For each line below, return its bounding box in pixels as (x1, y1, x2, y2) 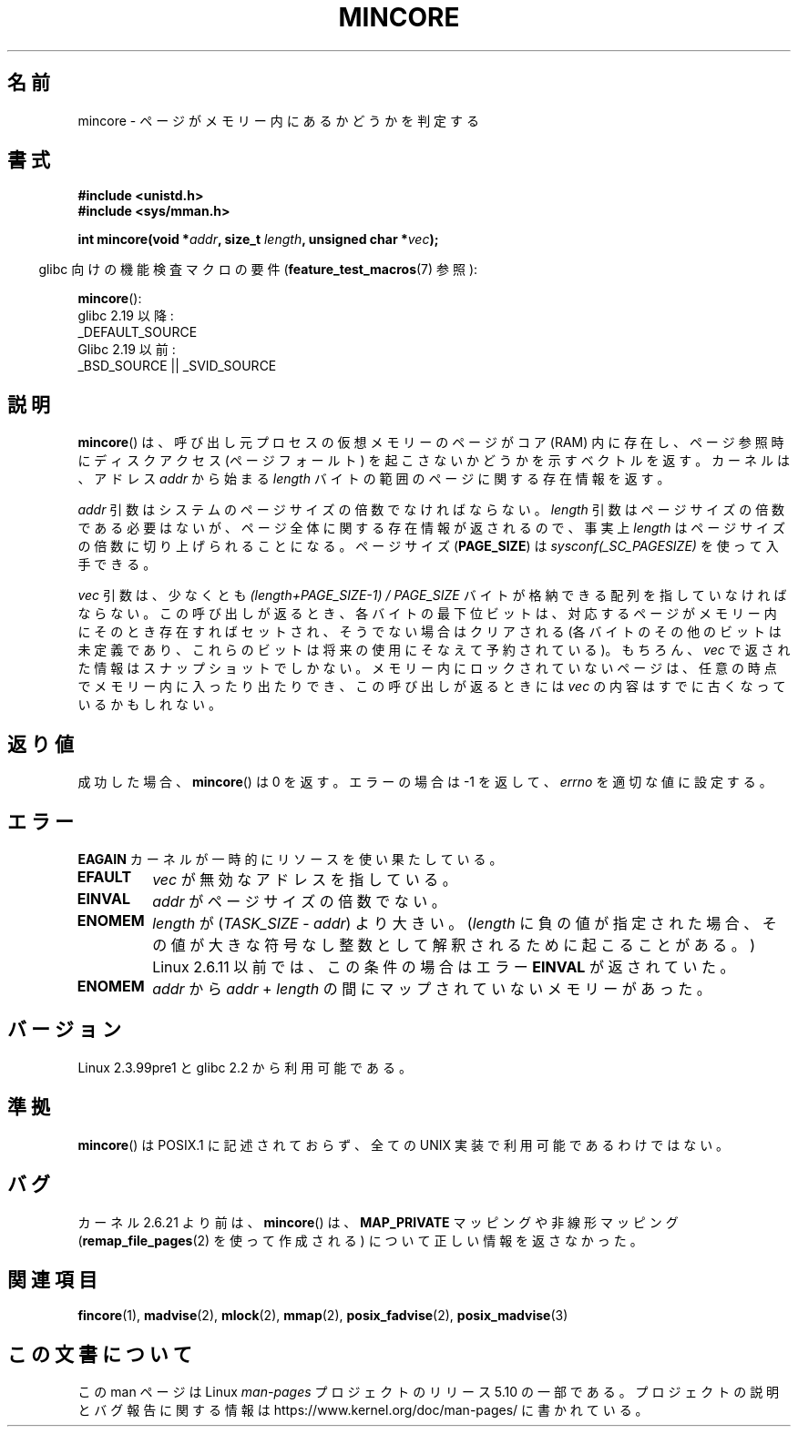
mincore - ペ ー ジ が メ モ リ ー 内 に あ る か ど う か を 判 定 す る (77, 112, 479, 128)
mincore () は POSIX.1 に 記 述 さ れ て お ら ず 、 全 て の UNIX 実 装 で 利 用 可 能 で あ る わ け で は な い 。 (77, 1136, 730, 1153)
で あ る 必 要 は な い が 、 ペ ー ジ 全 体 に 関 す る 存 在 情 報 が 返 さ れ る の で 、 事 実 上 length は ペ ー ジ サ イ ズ (77, 520, 786, 536)
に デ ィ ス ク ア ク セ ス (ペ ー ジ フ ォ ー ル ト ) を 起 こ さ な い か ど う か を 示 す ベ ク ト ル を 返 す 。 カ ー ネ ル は (77, 453, 790, 469)
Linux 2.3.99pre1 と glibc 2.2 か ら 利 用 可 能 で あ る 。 (77, 1059, 412, 1075)
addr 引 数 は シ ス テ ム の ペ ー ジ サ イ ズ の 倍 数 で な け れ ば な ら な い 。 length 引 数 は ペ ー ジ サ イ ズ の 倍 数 (77, 502, 785, 518)
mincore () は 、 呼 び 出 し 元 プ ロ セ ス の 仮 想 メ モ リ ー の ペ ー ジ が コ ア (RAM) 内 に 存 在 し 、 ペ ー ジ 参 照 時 (77, 434, 784, 451)
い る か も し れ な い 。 (77, 697, 221, 713)
